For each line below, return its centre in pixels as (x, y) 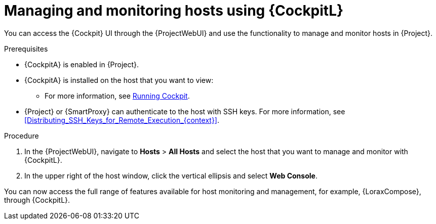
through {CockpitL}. (37, 200)
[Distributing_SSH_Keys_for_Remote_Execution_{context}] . (122, 120)
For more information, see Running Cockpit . (117, 96)
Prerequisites (26, 49)
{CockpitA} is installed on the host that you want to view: (119, 80)
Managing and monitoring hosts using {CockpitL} (174, 11)
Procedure (22, 136)
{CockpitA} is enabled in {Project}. (82, 64)
